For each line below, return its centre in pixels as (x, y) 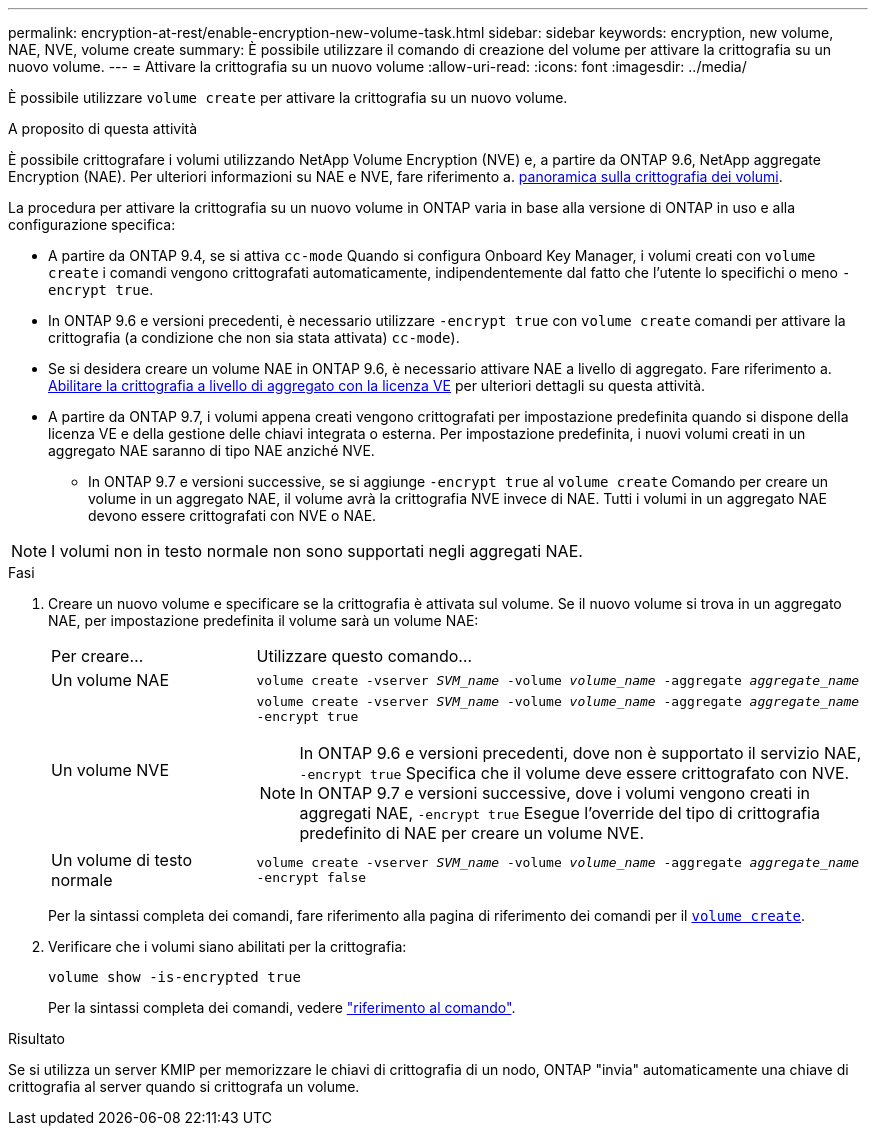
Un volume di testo (122, 860)
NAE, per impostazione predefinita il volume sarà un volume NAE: (263, 620)
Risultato (37, 1038)
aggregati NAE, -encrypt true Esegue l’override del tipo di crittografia (559, 813)
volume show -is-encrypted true (174, 977)
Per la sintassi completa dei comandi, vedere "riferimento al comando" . (282, 1007)
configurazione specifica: (92, 224)
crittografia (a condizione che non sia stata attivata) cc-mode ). (254, 337)
